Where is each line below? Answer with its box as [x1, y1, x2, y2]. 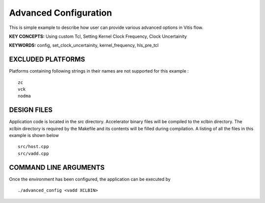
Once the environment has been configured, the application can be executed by [9, 176, 171, 182]
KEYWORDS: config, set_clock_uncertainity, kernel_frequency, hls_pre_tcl [9, 42, 159, 49]
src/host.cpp [18, 144, 49, 150]
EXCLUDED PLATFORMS [9, 55, 85, 64]
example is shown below [9, 132, 59, 138]
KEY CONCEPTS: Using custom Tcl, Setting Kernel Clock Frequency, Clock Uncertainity [9, 33, 187, 39]
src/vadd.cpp [18, 151, 49, 156]
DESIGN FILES [9, 106, 53, 114]
